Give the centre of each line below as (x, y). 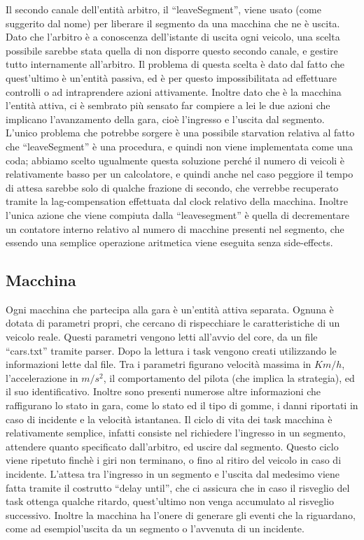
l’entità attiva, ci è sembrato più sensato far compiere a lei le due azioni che (168, 105)
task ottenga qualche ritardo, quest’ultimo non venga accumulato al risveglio (170, 501)
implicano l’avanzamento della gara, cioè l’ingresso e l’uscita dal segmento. (165, 119)
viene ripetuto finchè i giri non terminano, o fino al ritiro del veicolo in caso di (174, 460)
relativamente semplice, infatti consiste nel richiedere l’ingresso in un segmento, (176, 433)
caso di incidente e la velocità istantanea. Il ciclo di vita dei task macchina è (169, 419)
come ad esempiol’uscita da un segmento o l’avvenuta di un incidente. (155, 528)
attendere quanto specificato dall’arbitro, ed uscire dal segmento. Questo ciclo (172, 446)
